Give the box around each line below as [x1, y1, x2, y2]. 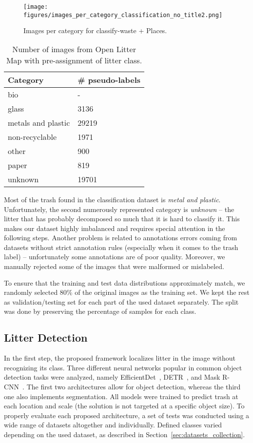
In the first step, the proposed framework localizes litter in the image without [4, 353, 235, 363]
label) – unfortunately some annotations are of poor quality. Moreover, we [4, 251, 225, 262]
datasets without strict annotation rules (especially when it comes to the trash [4, 242, 238, 252]
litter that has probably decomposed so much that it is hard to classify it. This [4, 213, 240, 224]
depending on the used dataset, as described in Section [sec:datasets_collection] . [4, 429, 245, 439]
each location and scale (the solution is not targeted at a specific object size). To [4, 401, 245, 411]
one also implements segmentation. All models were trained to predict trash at [4, 391, 238, 401]
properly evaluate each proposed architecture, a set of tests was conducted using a [4, 410, 250, 420]
